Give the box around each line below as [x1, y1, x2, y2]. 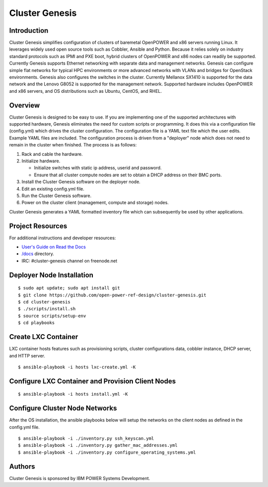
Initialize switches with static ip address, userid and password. [34, 165, 162, 171]
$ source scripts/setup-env [18, 313, 86, 319]
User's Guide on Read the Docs [21, 244, 86, 250]
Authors [9, 462, 35, 471]
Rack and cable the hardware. [21, 151, 83, 157]
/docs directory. [21, 251, 55, 257]
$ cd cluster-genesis [18, 299, 70, 305]
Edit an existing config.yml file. [21, 186, 84, 192]
